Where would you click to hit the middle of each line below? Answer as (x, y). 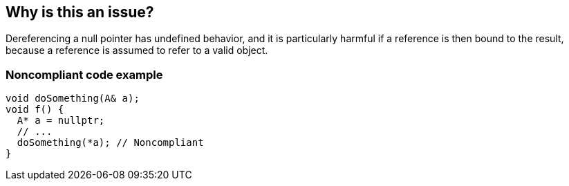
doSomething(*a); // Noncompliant (110, 143)
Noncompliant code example (84, 74)
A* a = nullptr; (61, 121)
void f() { (35, 110)
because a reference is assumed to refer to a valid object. (137, 50)
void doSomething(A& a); (73, 99)
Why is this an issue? (80, 12)
